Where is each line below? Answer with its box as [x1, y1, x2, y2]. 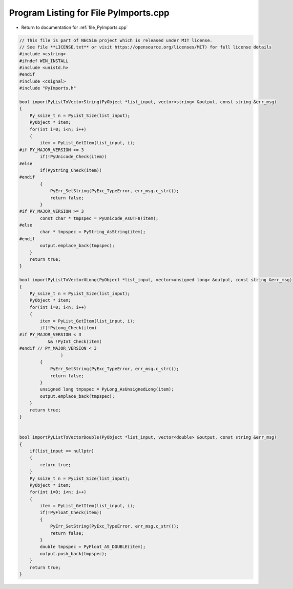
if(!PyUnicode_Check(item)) [40, 154, 107, 159]
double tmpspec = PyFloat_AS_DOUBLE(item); [40, 544, 146, 550]
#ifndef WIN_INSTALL [19, 58, 68, 64]
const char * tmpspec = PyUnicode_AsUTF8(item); [40, 215, 159, 221]
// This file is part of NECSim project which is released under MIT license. [19, 37, 212, 43]
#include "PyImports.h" [19, 86, 77, 91]
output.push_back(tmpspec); [40, 551, 107, 556]
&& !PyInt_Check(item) [47, 339, 102, 344]
